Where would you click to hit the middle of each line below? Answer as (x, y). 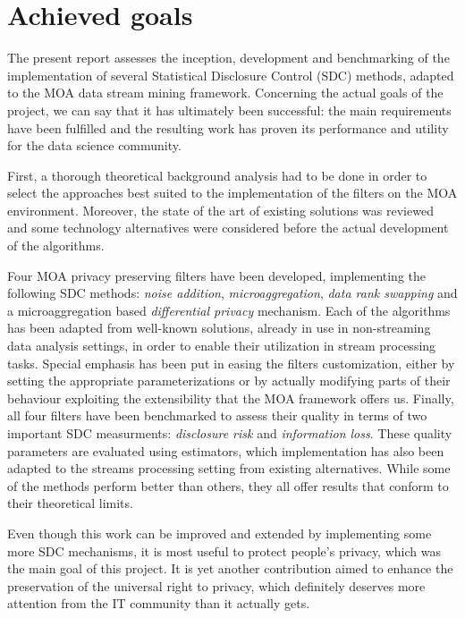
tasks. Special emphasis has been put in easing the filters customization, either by (231, 363)
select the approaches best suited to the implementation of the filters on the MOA (232, 193)
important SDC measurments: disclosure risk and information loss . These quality (230, 433)
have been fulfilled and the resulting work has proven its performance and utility (228, 127)
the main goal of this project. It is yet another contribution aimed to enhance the (230, 568)
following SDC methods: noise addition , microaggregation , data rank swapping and (232, 293)
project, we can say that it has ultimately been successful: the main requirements (229, 110)
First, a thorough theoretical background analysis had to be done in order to (217, 175)
